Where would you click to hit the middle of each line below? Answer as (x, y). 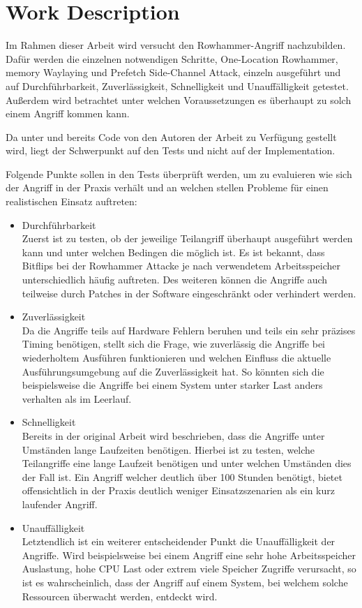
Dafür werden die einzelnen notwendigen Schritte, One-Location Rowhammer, (172, 58)
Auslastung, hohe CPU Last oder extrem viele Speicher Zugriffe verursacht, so (189, 569)
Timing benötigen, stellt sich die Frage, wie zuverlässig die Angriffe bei (174, 344)
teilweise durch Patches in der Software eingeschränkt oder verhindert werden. (189, 293)
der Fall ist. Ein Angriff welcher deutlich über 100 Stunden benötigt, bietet (182, 476)
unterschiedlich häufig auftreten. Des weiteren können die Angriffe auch (175, 280)
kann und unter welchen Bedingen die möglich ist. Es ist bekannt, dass (173, 252)
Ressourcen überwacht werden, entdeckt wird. (120, 596)
